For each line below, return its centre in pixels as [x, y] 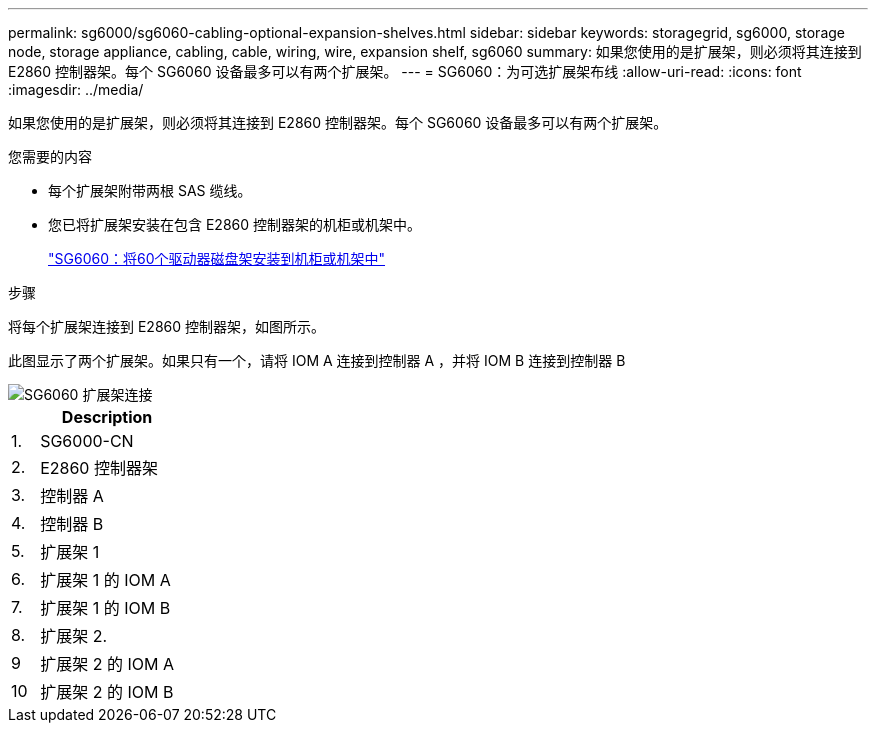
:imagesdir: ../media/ [76, 89]
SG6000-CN [87, 441]
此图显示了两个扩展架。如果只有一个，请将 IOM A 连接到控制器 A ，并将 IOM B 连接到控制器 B [317, 360]
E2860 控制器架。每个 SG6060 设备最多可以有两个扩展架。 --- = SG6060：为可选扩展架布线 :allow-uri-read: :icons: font [405, 71]
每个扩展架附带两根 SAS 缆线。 [150, 190]
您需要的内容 [50, 156]
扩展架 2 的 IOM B [107, 692]
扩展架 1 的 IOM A [105, 580]
